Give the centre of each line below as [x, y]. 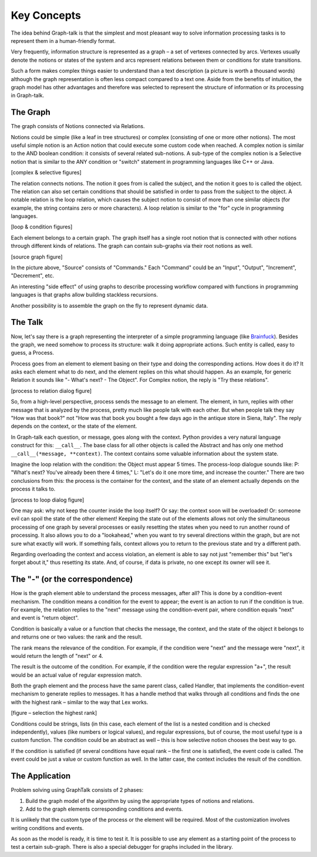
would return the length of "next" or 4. [57, 656]
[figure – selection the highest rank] [54, 713]
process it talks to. [33, 489]
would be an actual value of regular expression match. [76, 675]
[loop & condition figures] [42, 227]
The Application [41, 776]
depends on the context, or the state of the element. [74, 426]
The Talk [27, 322]
